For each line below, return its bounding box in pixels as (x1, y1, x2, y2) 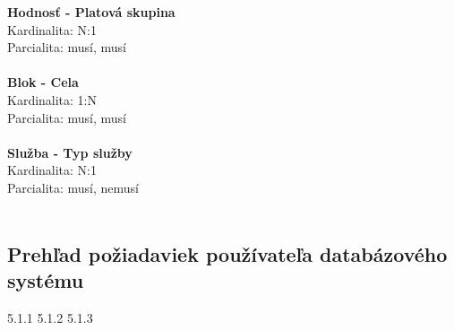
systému (7, 265, 84, 293)
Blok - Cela (7, 73, 79, 91)
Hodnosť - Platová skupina (7, 3, 176, 21)
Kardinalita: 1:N (7, 90, 98, 109)
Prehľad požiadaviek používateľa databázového (7, 239, 448, 267)
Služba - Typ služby (7, 143, 133, 161)
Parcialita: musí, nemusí (7, 178, 139, 196)
